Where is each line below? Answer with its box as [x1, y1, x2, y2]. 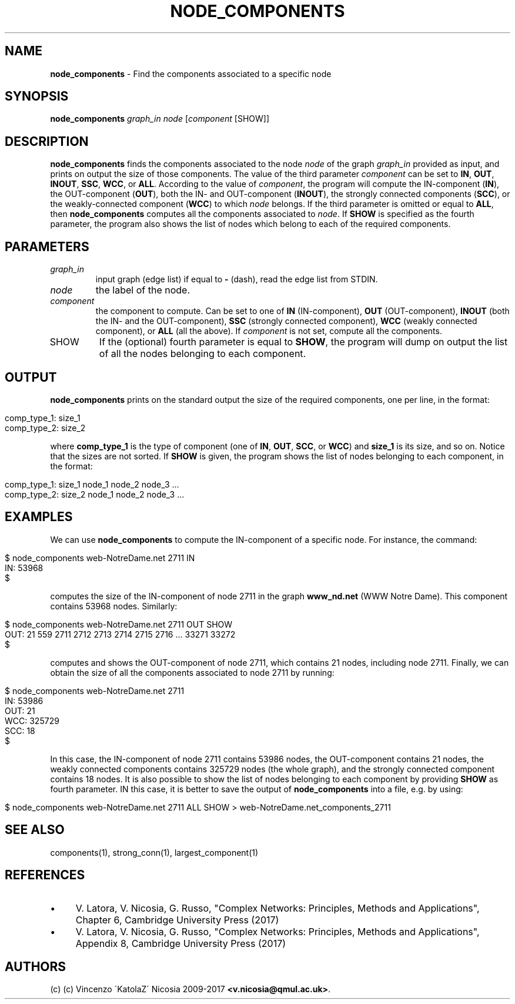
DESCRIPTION [5, 134, 89, 149]
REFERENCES [5, 868, 85, 883]
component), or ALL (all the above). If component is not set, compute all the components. [95, 326, 442, 336]
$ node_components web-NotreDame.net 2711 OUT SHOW [5, 619, 233, 629]
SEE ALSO [5, 822, 65, 838]
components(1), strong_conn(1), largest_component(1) [50, 847, 259, 858]
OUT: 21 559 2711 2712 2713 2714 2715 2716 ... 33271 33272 [5, 629, 236, 639]
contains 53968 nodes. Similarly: [50, 601, 178, 611]
